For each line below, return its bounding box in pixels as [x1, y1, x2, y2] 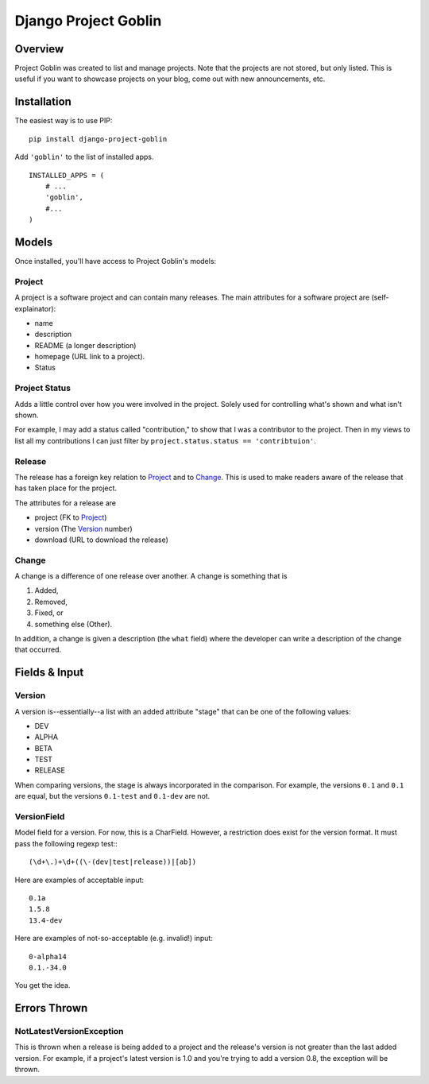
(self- [370, 292, 389, 302]
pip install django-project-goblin [29, 134, 168, 143]
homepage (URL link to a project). [34, 352, 145, 362]
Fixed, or [34, 608, 64, 617]
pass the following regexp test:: [14, 838, 118, 848]
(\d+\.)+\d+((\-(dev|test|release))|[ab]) [29, 858, 197, 866]
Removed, [34, 597, 68, 606]
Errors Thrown [14, 1001, 88, 1015]
